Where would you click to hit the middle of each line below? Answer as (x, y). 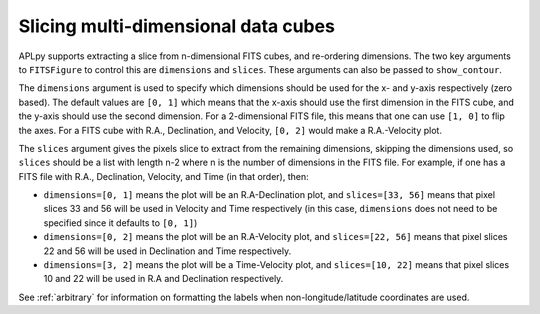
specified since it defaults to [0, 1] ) (120, 222)
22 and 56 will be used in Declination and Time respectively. (167, 251)
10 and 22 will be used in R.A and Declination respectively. (163, 279)
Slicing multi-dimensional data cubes (176, 26)
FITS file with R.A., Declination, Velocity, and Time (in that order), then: (163, 176)
